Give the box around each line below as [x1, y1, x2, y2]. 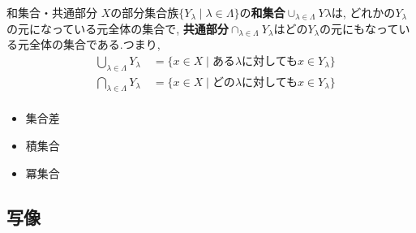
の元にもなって [320, 19, 399, 37]
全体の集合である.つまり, [28, 36, 161, 53]
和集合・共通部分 [6, 3, 97, 20]
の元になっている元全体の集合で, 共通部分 [6, 19, 229, 37]
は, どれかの [331, 3, 396, 20]
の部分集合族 [110, 3, 179, 20]
